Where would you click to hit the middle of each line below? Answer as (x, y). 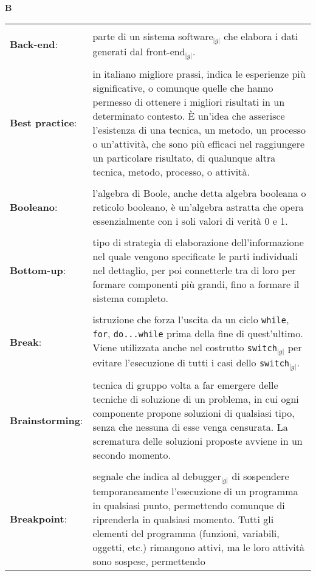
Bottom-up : (38, 270)
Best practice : (43, 123)
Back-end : (34, 44)
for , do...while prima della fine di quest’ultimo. (198, 333)
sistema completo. (131, 298)
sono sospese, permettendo (149, 561)
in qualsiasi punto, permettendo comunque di (189, 506)
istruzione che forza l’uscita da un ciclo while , (191, 319)
